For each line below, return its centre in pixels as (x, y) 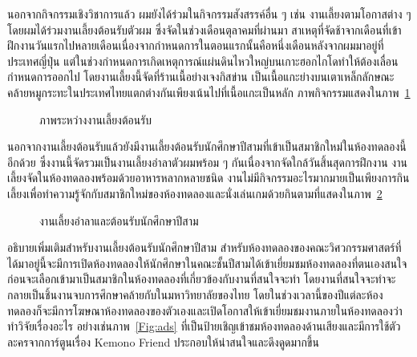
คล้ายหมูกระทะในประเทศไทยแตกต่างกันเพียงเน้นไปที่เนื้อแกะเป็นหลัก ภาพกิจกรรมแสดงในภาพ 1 (209, 92)
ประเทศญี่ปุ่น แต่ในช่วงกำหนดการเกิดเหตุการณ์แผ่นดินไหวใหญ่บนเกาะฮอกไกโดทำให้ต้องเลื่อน (203, 61)
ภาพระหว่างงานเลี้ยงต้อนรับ (96, 119)
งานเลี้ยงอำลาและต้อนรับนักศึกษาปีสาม (119, 220)
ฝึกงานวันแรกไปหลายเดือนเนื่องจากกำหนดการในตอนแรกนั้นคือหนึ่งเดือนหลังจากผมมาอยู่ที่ (196, 45)
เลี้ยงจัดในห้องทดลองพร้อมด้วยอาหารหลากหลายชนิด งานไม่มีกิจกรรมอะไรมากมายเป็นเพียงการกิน (208, 178)
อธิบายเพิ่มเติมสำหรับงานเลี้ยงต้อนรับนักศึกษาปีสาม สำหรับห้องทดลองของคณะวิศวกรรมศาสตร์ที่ (204, 247)
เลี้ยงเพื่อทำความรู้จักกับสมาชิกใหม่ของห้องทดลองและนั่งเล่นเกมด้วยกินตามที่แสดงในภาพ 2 (195, 193)
